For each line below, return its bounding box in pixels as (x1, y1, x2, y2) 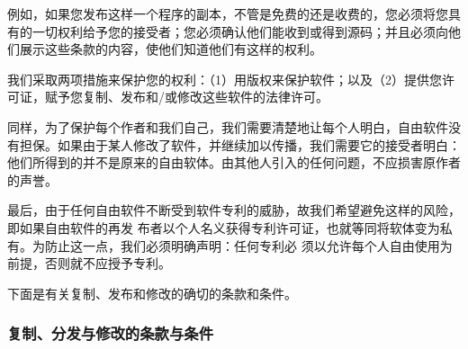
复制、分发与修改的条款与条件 (7, 322, 214, 345)
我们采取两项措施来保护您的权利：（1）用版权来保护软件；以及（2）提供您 (7, 69, 442, 88)
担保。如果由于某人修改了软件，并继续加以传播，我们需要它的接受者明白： (19, 135, 461, 154)
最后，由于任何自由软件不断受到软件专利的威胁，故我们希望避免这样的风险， (7, 201, 461, 219)
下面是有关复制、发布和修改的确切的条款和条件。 (7, 283, 297, 302)
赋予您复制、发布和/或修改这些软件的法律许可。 (44, 87, 328, 106)
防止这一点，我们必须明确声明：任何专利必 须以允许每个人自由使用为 (44, 236, 453, 255)
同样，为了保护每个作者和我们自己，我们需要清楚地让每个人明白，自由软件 (7, 117, 448, 136)
